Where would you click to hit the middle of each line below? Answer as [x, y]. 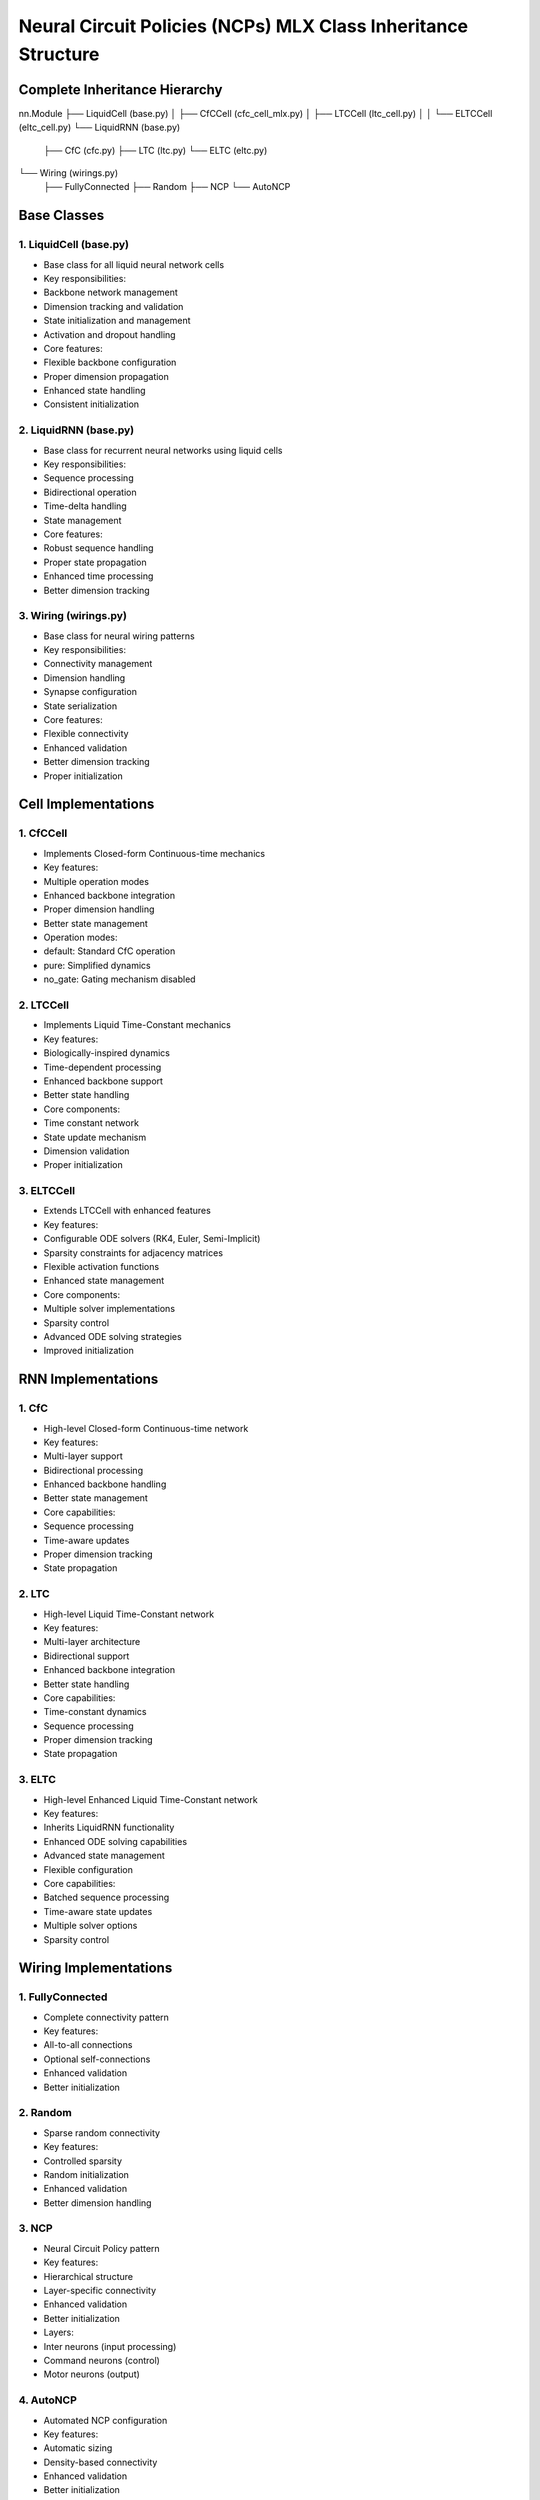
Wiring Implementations [95, 1968]
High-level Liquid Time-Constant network [129, 1614]
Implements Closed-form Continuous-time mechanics [154, 853]
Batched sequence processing [106, 1897]
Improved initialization [88, 1351]
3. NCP [36, 2228]
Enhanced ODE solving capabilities [115, 1841]
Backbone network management [111, 292]
